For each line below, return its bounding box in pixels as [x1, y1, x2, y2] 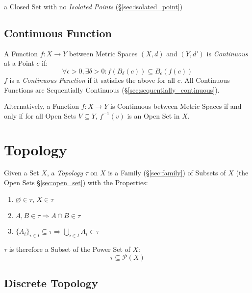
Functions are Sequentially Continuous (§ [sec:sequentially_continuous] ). [4, 84, 220, 95]
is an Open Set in [127, 110, 180, 121]
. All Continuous [180, 74, 230, 85]
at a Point [4, 58, 34, 68]
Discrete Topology [4, 275, 98, 291]
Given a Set [4, 168, 39, 178]
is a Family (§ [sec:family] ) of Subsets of [108, 168, 226, 178]
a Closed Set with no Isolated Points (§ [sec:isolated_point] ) [4, 1, 183, 11]
